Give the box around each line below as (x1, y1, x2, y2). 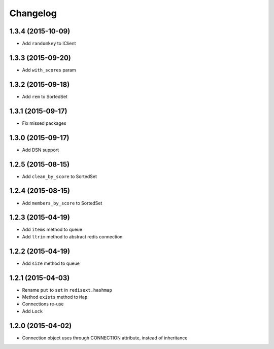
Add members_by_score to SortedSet (22, 200, 102, 206)
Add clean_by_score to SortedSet (22, 173, 97, 180)
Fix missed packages (22, 120, 66, 126)
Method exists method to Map (22, 294, 88, 300)
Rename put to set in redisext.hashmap (22, 287, 113, 293)
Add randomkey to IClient (22, 41, 76, 47)
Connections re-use (22, 301, 64, 307)
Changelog (9, 8, 57, 19)
